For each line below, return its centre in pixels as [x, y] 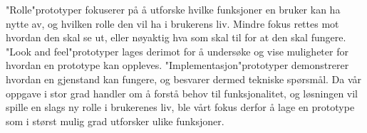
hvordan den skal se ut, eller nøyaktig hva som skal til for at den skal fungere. [176, 37]
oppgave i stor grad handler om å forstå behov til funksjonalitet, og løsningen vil [182, 93]
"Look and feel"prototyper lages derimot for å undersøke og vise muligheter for [177, 51]
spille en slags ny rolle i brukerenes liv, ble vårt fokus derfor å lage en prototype [180, 107]
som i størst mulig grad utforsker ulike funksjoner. [115, 121]
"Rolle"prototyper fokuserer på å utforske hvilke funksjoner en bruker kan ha [173, 9]
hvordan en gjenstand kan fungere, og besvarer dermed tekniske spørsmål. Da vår [184, 79]
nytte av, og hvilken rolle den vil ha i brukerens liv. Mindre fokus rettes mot [172, 23]
